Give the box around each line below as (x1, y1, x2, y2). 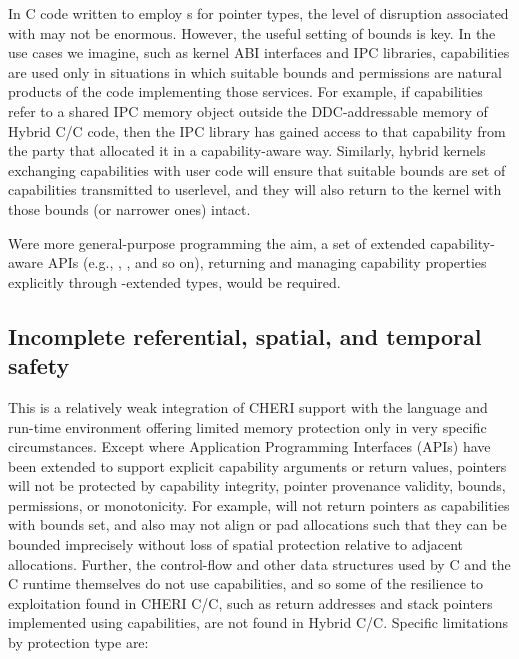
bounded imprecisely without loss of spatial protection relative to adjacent (8, 534, 464, 555)
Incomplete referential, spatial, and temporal (8, 320, 482, 351)
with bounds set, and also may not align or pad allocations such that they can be (8, 514, 507, 535)
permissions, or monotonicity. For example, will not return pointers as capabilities (8, 494, 510, 515)
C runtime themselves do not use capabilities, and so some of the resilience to (8, 573, 483, 594)
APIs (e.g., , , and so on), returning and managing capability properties (47, 252, 487, 273)
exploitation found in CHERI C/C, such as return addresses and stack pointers (8, 592, 493, 613)
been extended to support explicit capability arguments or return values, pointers (8, 455, 507, 476)
